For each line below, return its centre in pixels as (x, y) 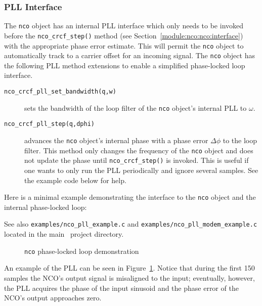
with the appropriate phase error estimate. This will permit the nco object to (124, 45)
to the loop (240, 140)
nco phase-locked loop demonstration (82, 251)
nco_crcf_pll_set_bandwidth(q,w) (60, 92)
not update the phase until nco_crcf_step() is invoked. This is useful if (137, 160)
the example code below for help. (75, 180)
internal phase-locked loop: (46, 207)
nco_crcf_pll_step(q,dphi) (49, 124)
